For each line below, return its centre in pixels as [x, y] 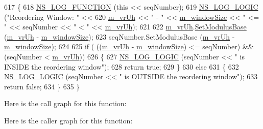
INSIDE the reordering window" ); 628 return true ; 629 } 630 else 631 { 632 [122, 66]
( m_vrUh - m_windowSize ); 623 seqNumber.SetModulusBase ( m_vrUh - [119, 36]
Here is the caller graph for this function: [68, 120]
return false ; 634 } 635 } [42, 86]
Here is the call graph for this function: [65, 103]
